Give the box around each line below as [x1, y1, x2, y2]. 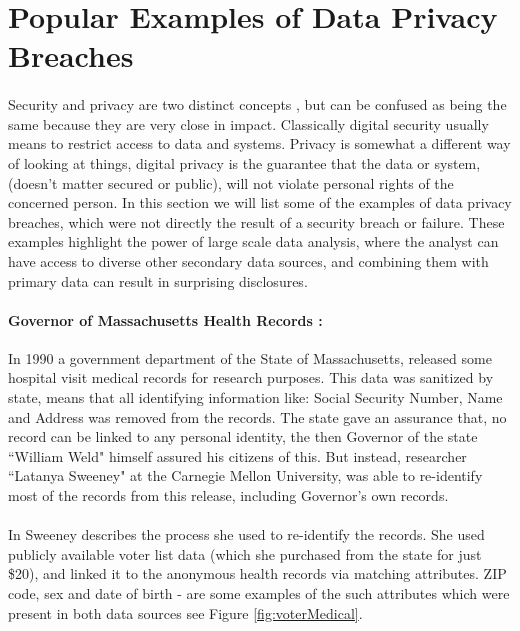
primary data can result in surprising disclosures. [8, 270, 308, 291]
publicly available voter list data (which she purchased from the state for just [8, 543, 482, 564]
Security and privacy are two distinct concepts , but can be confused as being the [8, 94, 507, 115]
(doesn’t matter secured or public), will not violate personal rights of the [8, 172, 454, 193]
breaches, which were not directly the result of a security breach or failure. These [8, 211, 505, 232]
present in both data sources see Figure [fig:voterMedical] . [8, 602, 363, 623]
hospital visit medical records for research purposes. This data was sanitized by [8, 367, 494, 388]
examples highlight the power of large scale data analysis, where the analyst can [8, 231, 499, 252]
